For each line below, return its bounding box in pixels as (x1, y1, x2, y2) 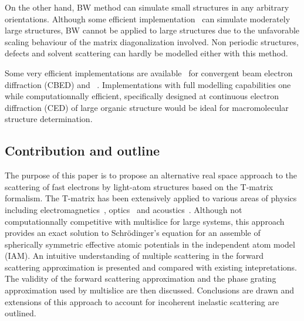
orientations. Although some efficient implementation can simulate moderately (5, 12, 291, 25)
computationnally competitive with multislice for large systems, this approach (5, 215, 285, 227)
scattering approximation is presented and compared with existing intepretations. (5, 261, 297, 273)
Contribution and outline (5, 141, 160, 160)
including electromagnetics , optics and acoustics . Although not (5, 203, 242, 215)
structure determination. (5, 113, 93, 125)
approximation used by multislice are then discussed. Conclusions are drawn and (5, 284, 295, 296)
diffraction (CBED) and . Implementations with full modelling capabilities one (5, 78, 291, 90)
